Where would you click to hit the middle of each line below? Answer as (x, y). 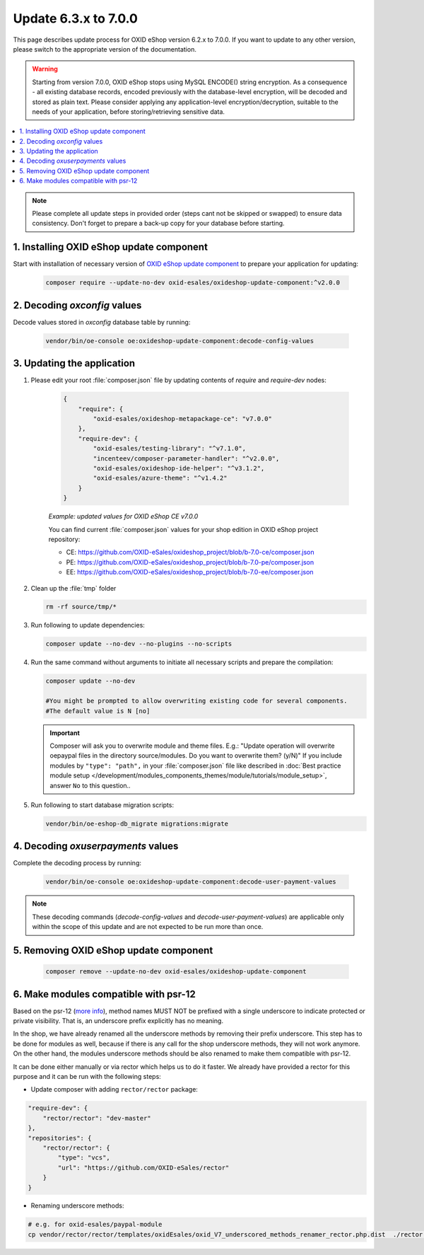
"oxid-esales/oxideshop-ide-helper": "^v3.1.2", (179, 468)
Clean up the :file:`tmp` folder (73, 588)
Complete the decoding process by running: (77, 863)
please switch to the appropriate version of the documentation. (105, 49)
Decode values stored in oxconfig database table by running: (102, 322)
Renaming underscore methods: (77, 1205)
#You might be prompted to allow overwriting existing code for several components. (196, 701)
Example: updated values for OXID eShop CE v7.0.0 (123, 516)
